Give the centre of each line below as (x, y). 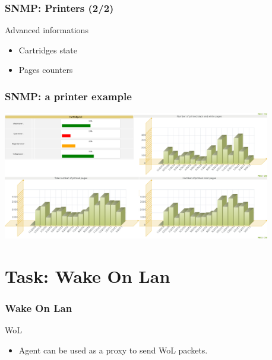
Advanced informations (47, 30)
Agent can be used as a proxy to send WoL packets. (113, 350)
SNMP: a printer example (68, 96)
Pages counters (46, 70)
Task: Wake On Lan (88, 276)
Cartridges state (48, 50)
